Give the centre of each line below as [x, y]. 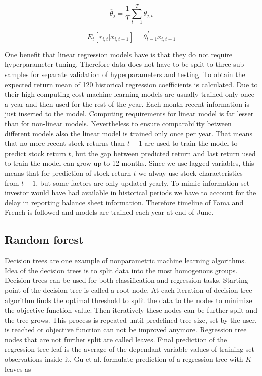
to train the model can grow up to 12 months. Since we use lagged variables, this [129, 163]
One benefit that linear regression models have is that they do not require [119, 54]
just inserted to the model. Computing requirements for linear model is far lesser [129, 114]
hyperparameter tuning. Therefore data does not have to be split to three [118, 64]
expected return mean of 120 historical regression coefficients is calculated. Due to [131, 84]
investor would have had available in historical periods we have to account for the [130, 193]
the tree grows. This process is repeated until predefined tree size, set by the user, [131, 319]
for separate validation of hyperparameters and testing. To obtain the [138, 74]
